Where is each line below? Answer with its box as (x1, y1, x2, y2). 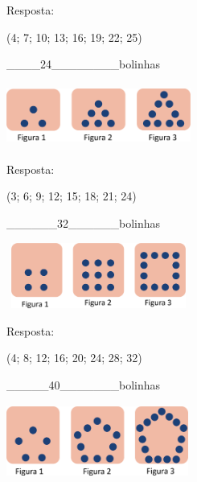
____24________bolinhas (6, 56, 161, 72)
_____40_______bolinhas (6, 376, 161, 393)
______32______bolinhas (6, 214, 161, 231)
